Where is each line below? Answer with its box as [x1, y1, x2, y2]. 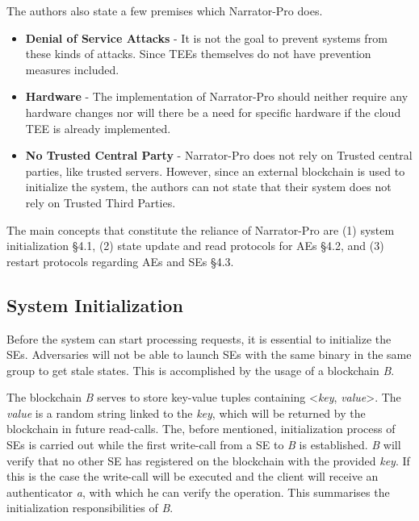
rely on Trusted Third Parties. [25, 194, 176, 210]
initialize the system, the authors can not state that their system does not [25, 178, 392, 195]
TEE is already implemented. [25, 119, 171, 136]
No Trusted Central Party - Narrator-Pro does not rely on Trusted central [25, 147, 413, 164]
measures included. [25, 60, 119, 77]
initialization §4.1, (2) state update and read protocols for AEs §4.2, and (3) [6, 237, 384, 254]
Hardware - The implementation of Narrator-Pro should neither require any [25, 88, 409, 105]
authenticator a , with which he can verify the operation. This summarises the [6, 483, 390, 500]
